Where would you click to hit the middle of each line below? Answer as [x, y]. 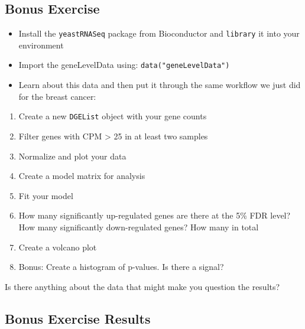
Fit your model [46, 195]
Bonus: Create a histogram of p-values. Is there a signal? [121, 267]
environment [41, 45]
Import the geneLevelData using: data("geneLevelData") [124, 65]
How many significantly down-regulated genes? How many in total [139, 227]
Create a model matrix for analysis [82, 176]
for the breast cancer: [57, 96]
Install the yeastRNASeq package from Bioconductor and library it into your [159, 33]
